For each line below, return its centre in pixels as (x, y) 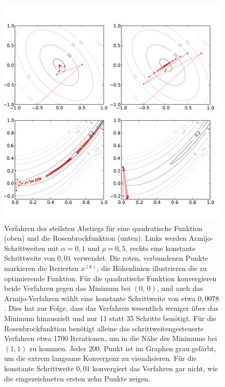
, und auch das (180, 288)
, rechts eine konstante (161, 248)
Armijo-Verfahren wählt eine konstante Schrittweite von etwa (100, 298)
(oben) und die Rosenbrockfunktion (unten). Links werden (95, 238)
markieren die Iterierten (41, 268)
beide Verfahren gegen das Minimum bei (67, 288)
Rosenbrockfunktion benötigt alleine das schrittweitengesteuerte (104, 328)
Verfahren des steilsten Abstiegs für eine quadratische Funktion (103, 228)
